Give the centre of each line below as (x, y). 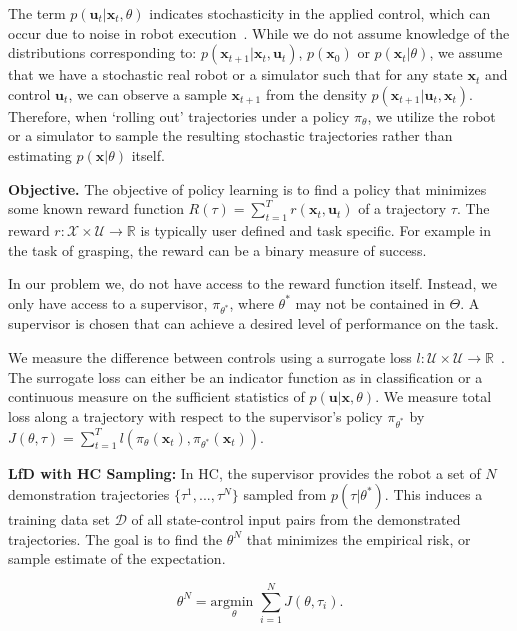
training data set (59, 519)
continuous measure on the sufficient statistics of (156, 396)
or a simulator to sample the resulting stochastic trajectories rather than (230, 135)
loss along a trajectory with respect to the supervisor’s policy (195, 415)
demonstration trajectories (89, 494)
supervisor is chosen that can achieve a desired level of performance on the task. (253, 323)
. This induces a (433, 494)
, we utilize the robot (431, 115)
